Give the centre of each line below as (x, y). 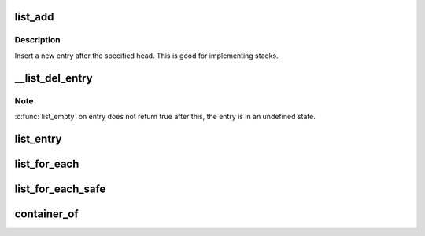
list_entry (38, 138)
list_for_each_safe (60, 189)
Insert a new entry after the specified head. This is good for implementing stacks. (146, 56)
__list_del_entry (54, 78)
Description (37, 40)
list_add (34, 17)
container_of (46, 214)
